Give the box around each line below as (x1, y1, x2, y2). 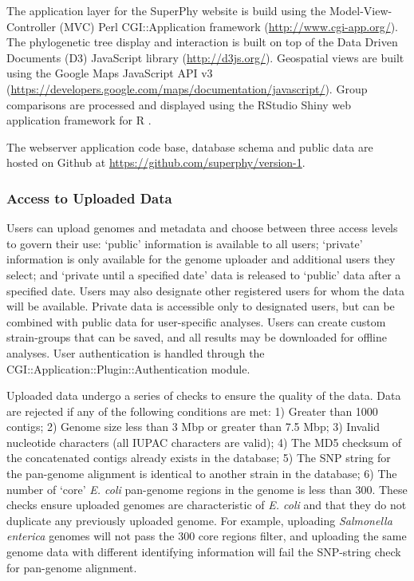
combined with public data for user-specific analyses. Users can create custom (6, 313, 386, 330)
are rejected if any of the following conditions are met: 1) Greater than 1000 (6, 402, 378, 419)
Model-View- (329, 2, 392, 18)
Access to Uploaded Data (6, 188, 172, 207)
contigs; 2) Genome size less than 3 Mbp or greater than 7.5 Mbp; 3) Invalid (6, 418, 380, 435)
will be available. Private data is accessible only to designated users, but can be (6, 298, 395, 314)
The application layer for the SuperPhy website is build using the (6, 2, 326, 18)
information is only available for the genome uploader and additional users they (6, 251, 396, 267)
